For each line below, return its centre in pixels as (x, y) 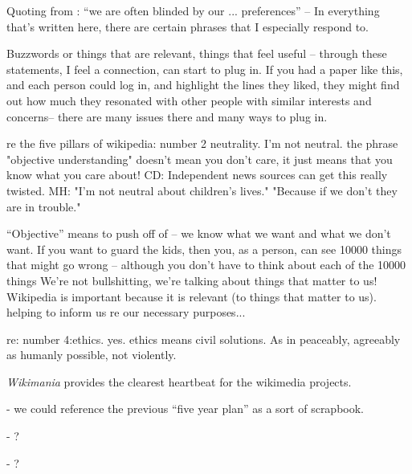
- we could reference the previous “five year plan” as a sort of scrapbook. (186, 409)
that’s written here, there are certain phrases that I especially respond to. (188, 26)
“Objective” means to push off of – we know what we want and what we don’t (199, 233)
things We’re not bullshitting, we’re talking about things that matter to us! (192, 280)
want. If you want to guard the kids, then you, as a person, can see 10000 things (204, 249)
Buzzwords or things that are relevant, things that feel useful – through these (197, 53)
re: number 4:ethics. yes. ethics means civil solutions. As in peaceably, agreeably (204, 339)
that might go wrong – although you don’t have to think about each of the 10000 (206, 265)
